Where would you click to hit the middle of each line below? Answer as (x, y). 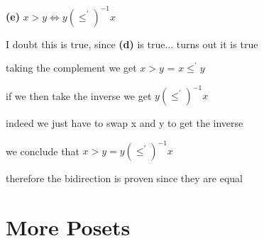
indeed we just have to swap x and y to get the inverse (125, 123)
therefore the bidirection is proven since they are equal (125, 178)
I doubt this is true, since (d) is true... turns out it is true (132, 44)
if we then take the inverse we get (79, 95)
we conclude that (43, 151)
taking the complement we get (71, 68)
